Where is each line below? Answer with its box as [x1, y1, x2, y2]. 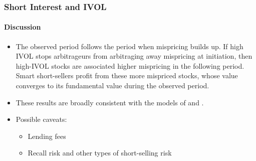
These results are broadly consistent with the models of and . [16, 97, 204, 107]
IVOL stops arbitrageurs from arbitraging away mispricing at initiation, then [16, 51, 252, 61]
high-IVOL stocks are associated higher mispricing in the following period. [16, 60, 244, 71]
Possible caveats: [16, 114, 67, 124]
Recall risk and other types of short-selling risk [28, 147, 172, 158]
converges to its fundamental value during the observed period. [16, 80, 209, 91]
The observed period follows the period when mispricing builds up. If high [16, 41, 243, 51]
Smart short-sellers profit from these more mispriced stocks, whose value [16, 70, 238, 81]
